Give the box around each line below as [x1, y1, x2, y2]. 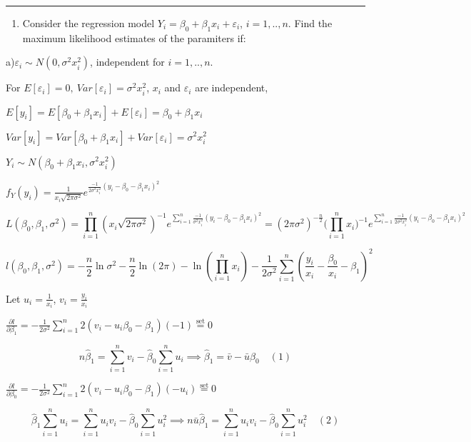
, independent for [90, 54, 165, 69]
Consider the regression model [22, 16, 155, 30]
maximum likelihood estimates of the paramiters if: [22, 30, 246, 45]
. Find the [288, 16, 333, 30]
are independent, [195, 80, 268, 95]
